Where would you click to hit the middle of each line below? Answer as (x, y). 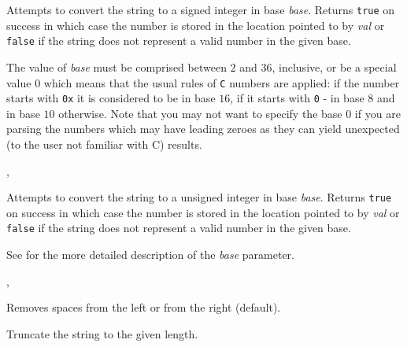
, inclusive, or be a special (334, 66)
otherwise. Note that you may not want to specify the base (200, 113)
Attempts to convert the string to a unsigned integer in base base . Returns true (199, 197)
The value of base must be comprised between (117, 66)
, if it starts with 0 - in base (297, 98)
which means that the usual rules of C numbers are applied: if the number (222, 82)
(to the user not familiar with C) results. (104, 144)
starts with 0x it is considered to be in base (111, 98)
